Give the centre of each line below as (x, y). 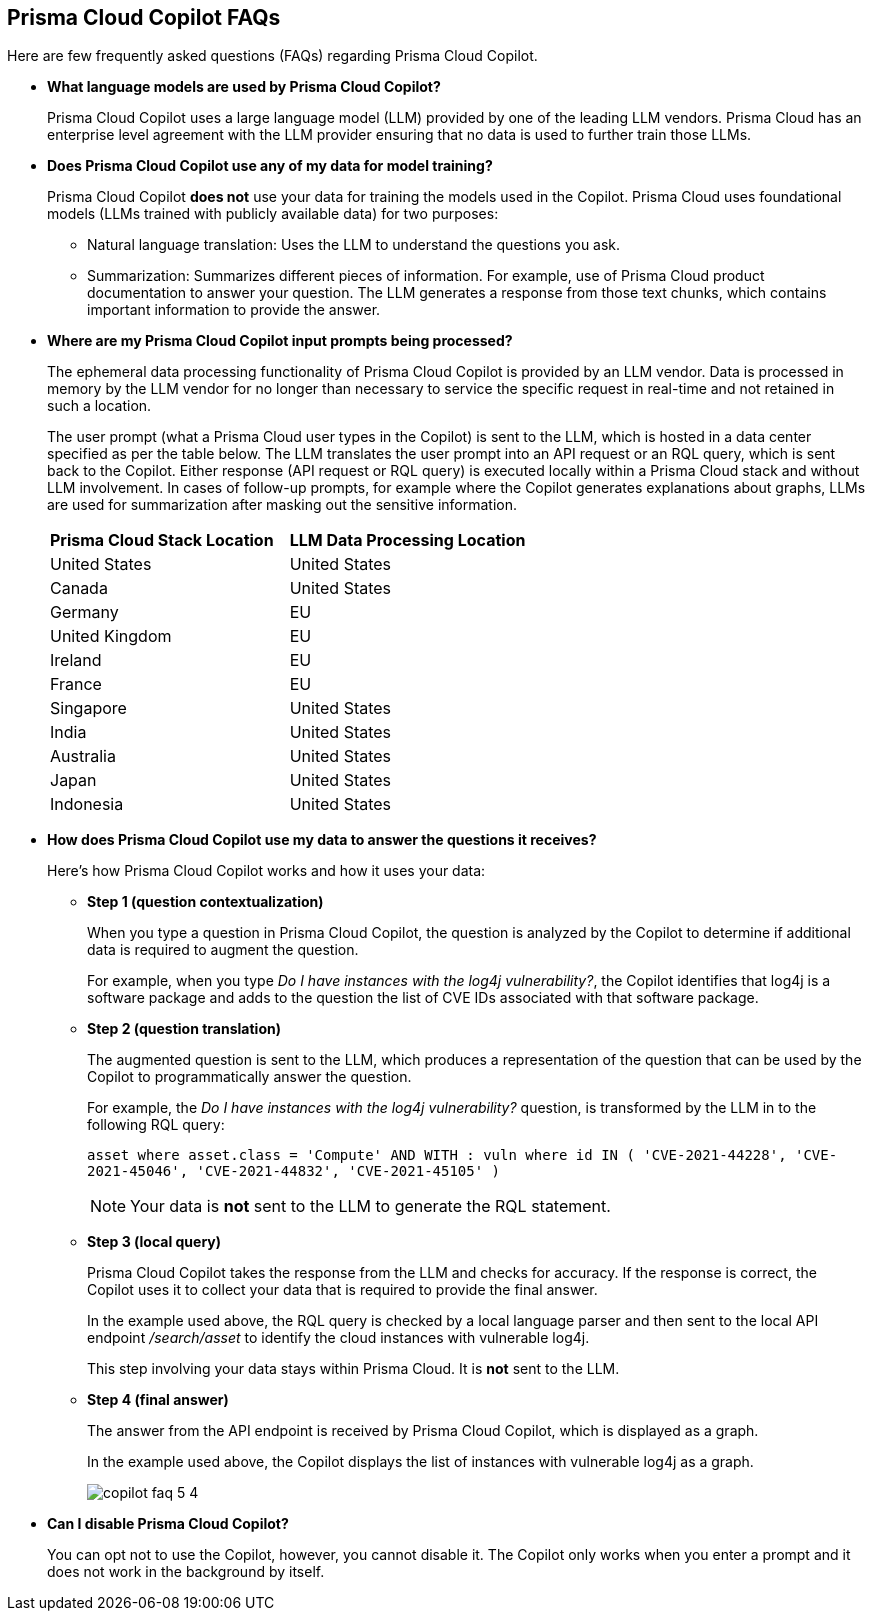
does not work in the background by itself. (186, 1572)
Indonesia (87, 804)
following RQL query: (156, 1125)
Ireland (76, 660)
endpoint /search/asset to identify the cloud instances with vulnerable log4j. (338, 1338)
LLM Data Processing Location (407, 540)
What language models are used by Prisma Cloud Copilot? (244, 87)
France (76, 684)
